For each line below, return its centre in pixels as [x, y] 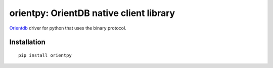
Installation [27, 42]
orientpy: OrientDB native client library [92, 13]
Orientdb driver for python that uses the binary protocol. [68, 28]
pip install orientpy [45, 55]
